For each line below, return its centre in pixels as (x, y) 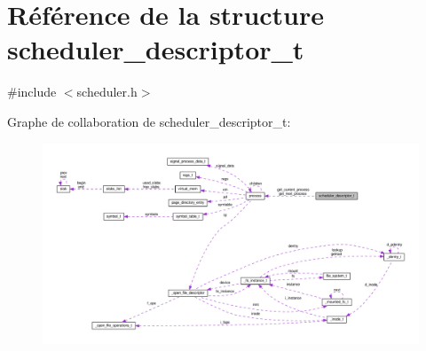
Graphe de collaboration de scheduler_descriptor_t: (149, 121)
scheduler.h (107, 92)
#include (32, 92)
